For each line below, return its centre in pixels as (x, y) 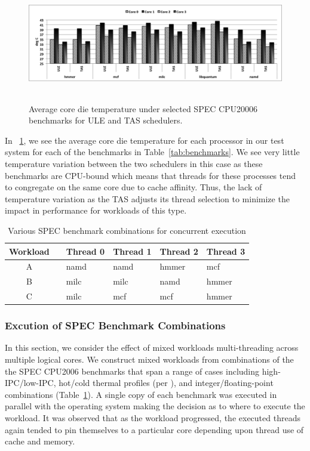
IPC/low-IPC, (30, 383)
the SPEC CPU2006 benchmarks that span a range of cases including (132, 371)
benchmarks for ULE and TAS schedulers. (106, 120)
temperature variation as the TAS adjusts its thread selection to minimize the (147, 198)
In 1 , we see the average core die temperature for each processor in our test (145, 140)
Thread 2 (179, 251)
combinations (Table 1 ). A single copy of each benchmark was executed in (141, 394)
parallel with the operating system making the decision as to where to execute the (155, 406)
